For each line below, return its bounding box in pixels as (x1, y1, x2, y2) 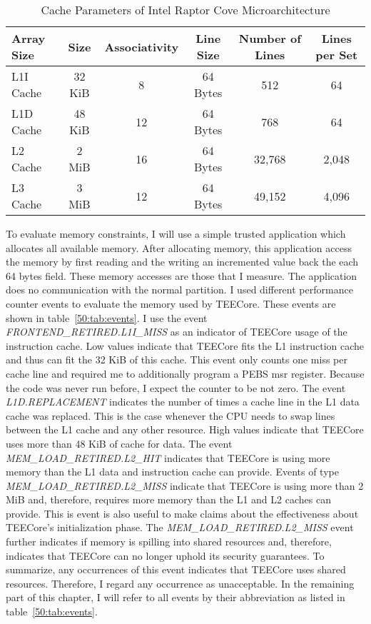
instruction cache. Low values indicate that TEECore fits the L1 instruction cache (6, 338, 365, 353)
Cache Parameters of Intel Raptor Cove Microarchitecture (41, 1, 330, 18)
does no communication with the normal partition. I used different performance (6, 282, 353, 297)
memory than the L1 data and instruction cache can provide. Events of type (6, 464, 339, 479)
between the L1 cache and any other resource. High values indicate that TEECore (6, 422, 364, 437)
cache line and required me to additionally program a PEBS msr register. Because (6, 366, 365, 381)
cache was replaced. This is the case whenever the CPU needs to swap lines (6, 408, 335, 423)
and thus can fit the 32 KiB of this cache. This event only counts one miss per (6, 352, 347, 367)
